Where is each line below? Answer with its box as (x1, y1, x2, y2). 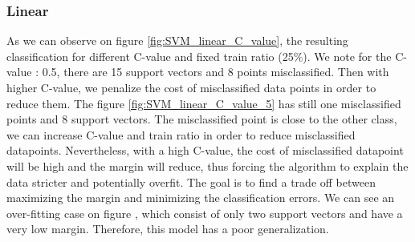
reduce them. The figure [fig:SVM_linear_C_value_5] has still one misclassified (6, 95, 401, 111)
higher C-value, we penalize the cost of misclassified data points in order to (6, 79, 376, 95)
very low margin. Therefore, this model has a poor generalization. (6, 220, 329, 237)
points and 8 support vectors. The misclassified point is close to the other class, (6, 111, 397, 127)
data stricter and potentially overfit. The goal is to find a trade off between (6, 173, 376, 190)
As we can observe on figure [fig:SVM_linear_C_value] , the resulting (6, 32, 348, 49)
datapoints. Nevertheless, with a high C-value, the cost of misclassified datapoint (6, 142, 404, 159)
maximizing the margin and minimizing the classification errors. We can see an (6, 189, 395, 206)
